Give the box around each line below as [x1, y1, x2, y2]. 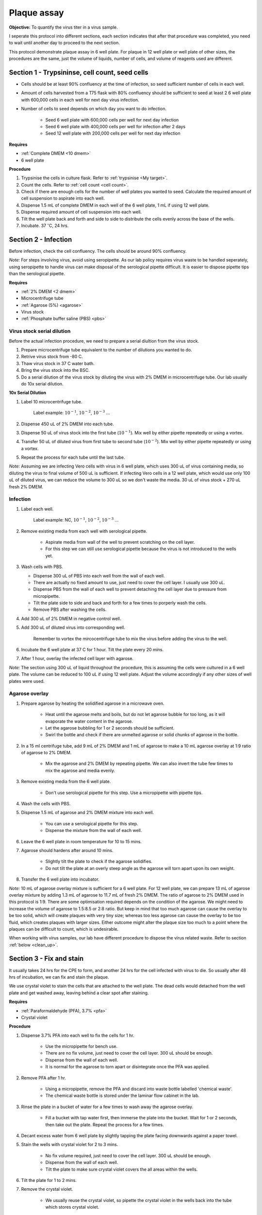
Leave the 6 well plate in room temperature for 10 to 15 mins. [21, 838, 142, 844]
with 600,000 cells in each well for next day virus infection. [21, 97, 139, 103]
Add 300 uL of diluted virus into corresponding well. [21, 625, 126, 630]
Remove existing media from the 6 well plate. [21, 779, 111, 784]
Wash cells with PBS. [21, 564, 63, 570]
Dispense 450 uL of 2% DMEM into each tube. [21, 421, 114, 427]
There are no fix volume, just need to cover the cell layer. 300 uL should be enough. [45, 1050, 213, 1056]
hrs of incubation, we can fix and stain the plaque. [9, 974, 109, 980]
